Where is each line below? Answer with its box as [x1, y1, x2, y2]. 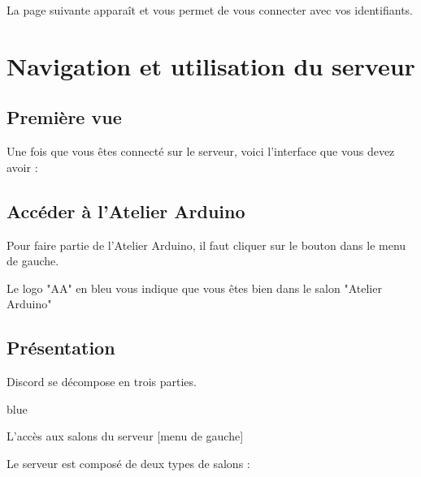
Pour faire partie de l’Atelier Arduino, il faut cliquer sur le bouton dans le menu [7, 236, 406, 253]
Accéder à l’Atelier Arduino [7, 198, 245, 223]
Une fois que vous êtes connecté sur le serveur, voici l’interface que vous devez [7, 143, 395, 160]
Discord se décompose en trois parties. [7, 373, 197, 390]
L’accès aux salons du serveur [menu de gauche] [7, 428, 244, 445]
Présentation [7, 335, 115, 360]
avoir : [7, 158, 38, 175]
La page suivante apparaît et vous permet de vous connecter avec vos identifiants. [7, 2, 413, 18]
